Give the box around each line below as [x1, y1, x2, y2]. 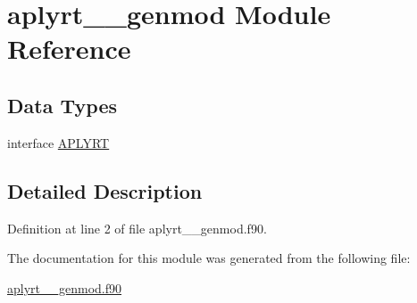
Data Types [7, 91, 117, 119]
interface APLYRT [7, 133, 110, 151]
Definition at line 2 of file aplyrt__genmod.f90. [7, 218, 267, 237]
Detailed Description [7, 176, 203, 204]
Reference [7, 30, 131, 67]
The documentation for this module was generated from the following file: [7, 249, 411, 267]
